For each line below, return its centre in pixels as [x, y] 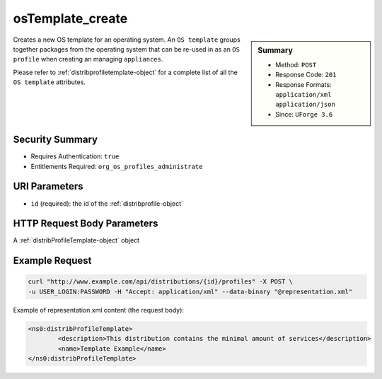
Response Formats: [303, 84]
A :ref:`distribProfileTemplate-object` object [76, 240]
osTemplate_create [70, 18]
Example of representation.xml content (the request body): [98, 310]
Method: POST [296, 64]
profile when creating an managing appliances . [88, 59]
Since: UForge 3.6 [304, 114]
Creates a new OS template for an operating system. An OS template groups [127, 40]
